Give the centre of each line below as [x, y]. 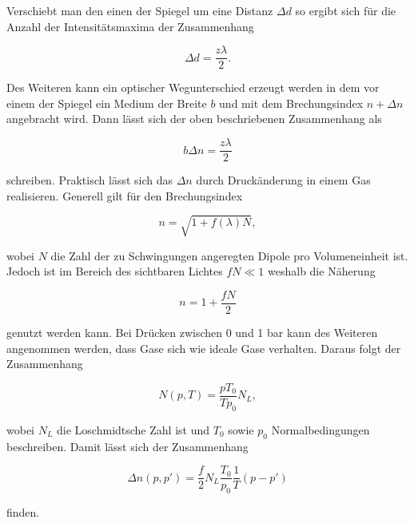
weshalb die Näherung [322, 271]
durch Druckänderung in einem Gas [283, 180]
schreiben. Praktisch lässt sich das [90, 180]
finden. [23, 511]
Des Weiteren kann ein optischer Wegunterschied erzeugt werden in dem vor [193, 87]
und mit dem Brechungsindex [291, 103]
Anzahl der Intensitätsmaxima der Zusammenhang [130, 26]
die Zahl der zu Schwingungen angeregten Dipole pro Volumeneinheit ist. [229, 255]
